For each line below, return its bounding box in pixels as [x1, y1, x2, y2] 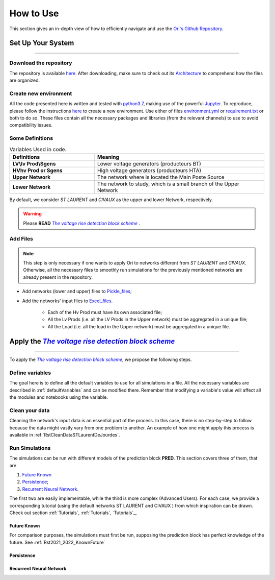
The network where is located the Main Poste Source [97, 174, 225, 181]
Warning [23, 211, 42, 217]
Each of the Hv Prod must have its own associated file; [47, 309, 162, 315]
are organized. [9, 77, 40, 84]
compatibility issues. [9, 122, 53, 128]
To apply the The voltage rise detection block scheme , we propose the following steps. [9, 356, 192, 362]
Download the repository [9, 59, 72, 66]
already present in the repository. [23, 274, 93, 280]
